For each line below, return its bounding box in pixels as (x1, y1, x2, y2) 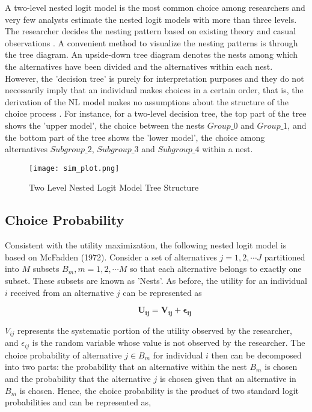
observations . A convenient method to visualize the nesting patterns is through (5, 36, 298, 49)
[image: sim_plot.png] (29, 164, 120, 173)
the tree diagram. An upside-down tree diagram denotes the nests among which (5, 48, 298, 61)
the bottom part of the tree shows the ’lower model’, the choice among (5, 131, 265, 143)
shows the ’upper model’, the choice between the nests (5, 118, 205, 131)
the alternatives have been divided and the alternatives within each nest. (5, 60, 273, 72)
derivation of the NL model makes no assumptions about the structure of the (5, 95, 289, 108)
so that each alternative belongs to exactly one (129, 262, 302, 275)
